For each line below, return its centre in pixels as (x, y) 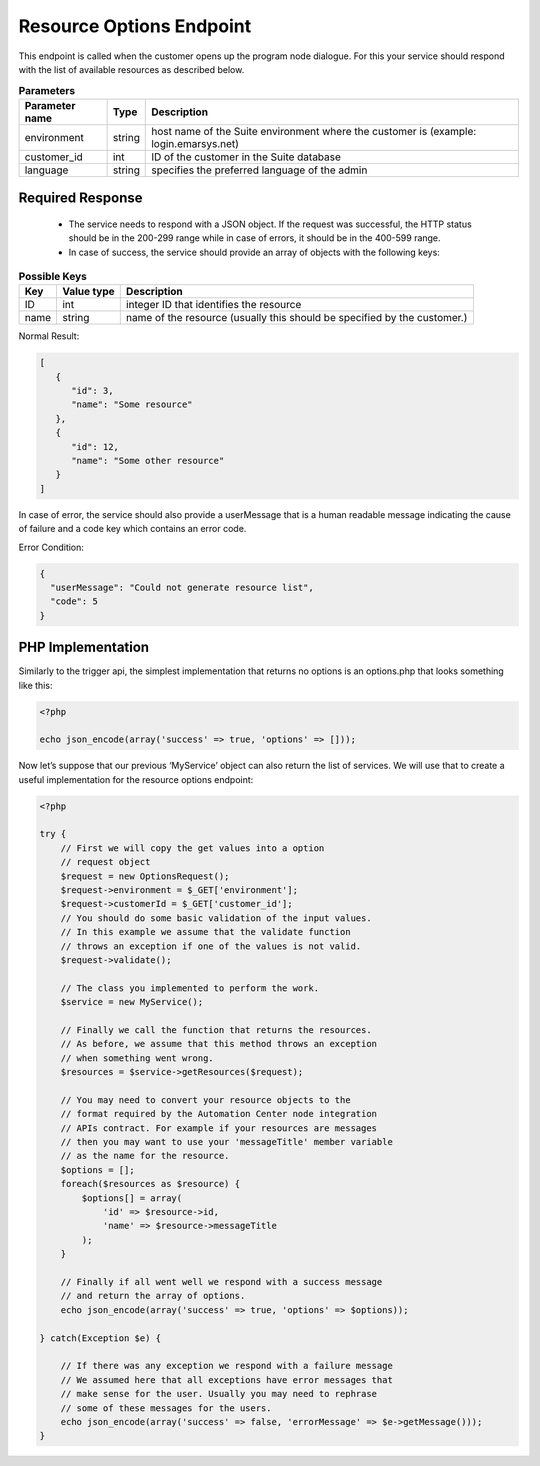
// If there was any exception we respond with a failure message (227, 1366)
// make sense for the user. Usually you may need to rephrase (219, 1394)
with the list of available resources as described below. (131, 69)
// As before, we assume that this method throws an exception (219, 1044)
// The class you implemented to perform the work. (190, 988)
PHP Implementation (84, 647)
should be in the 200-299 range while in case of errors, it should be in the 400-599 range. (254, 238)
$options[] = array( (132, 1198)
